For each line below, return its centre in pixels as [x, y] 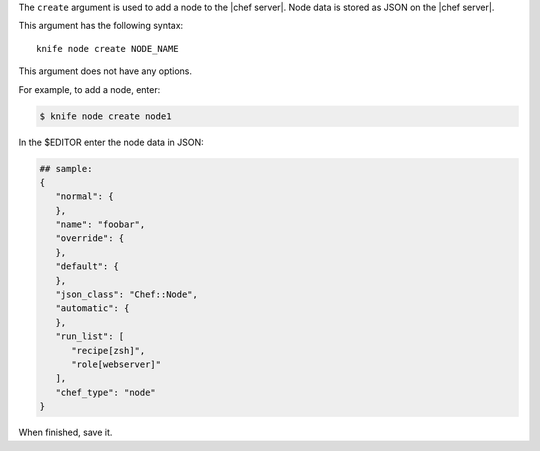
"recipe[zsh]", [108, 350]
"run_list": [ [90, 336]
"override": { [90, 238]
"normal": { [84, 196]
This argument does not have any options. [105, 71]
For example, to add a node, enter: [89, 89]
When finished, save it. [65, 432]
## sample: [66, 168]
